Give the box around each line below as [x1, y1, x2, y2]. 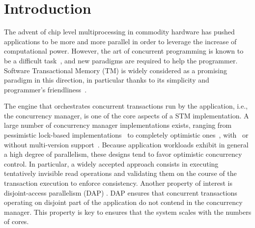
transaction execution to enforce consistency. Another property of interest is [4, 178, 232, 188]
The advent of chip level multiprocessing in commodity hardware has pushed [4, 27, 235, 37]
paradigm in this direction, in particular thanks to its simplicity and [4, 75, 209, 85]
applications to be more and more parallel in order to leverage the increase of [4, 36, 237, 46]
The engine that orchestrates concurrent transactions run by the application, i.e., [4, 101, 248, 111]
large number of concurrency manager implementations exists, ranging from [4, 120, 232, 130]
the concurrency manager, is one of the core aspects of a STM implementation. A [4, 110, 249, 120]
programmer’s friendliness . [4, 84, 87, 94]
